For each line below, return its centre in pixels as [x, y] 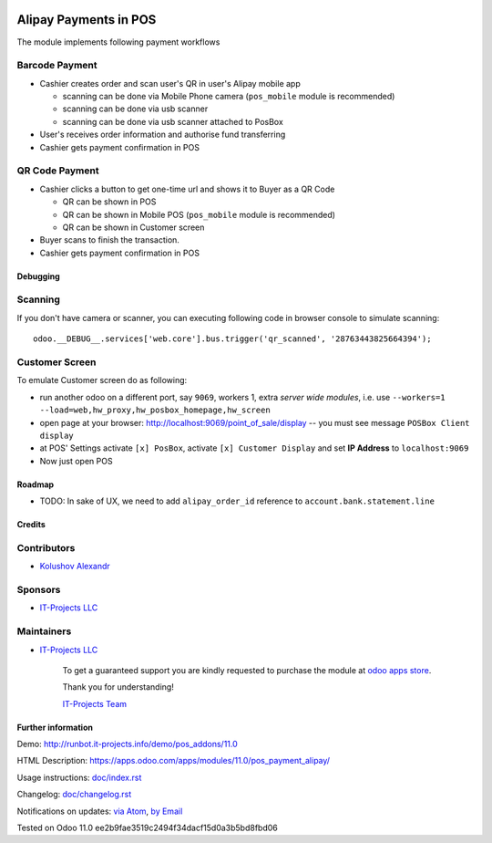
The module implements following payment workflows [118, 42]
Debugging [39, 276]
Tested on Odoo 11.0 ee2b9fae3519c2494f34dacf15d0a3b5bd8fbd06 [147, 828]
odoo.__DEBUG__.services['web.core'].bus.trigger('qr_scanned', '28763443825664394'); [232, 339]
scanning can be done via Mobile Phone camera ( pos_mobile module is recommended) [229, 97]
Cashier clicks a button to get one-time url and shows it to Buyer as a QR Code [187, 189]
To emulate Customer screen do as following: [102, 380]
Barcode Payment [57, 66]
